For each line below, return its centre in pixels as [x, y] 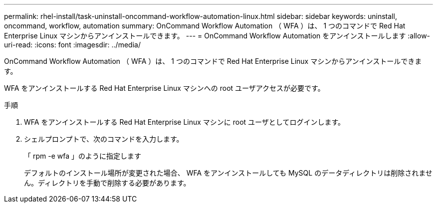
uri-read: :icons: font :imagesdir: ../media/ [72, 45]
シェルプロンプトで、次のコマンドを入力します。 [104, 139]
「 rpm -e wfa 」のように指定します [83, 156]
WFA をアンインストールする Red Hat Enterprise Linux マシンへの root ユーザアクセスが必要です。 [164, 88]
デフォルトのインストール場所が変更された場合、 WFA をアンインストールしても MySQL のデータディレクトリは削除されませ [228, 173]
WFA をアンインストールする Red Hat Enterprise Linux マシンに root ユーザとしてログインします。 [184, 122]
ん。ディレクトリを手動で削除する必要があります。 [107, 183]
